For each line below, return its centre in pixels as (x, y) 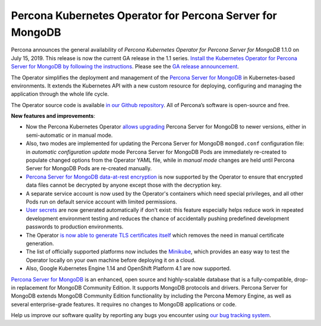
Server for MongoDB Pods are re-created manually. (89, 168)
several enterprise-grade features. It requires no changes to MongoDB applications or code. (124, 304)
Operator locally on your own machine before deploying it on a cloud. (111, 260)
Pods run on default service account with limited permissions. (102, 202)
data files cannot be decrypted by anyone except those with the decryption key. (124, 185)
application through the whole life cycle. (60, 94)
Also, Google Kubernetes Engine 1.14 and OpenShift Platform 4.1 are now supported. (128, 268)
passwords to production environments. (75, 227)
